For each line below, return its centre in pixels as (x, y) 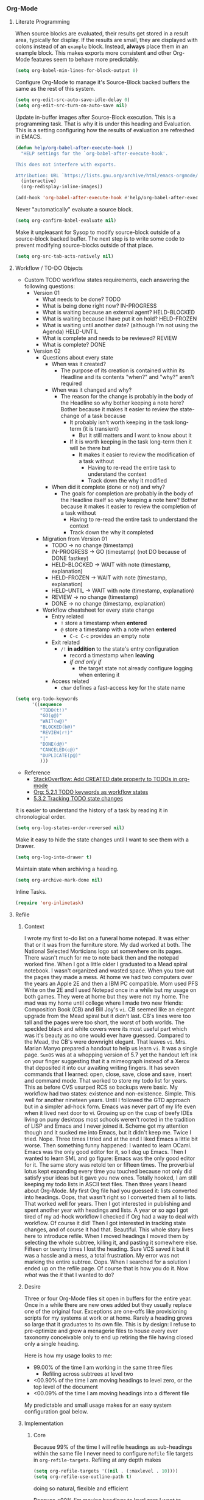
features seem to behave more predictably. (85, 60)
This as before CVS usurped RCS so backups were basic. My (101, 1087)
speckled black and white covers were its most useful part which (106, 1028)
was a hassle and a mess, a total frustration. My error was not (102, 1255)
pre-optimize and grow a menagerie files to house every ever (101, 1331)
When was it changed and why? (92, 390)
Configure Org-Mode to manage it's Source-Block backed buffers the (102, 82)
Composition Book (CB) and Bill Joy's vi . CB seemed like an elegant (109, 1009)
